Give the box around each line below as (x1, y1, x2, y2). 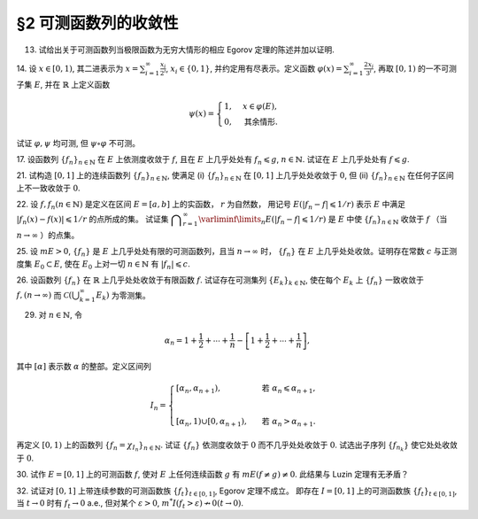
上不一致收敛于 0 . (16, 182, 81, 193)
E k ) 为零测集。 (96, 290, 150, 303)
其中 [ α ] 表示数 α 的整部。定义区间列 (16, 361, 152, 372)
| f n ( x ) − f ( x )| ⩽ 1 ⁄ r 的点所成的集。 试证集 (16, 213, 169, 227)
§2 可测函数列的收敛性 (16, 13, 179, 33)
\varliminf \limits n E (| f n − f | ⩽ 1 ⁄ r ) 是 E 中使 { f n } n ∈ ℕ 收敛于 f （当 (198, 213, 448, 227)
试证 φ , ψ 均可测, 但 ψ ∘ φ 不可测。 (16, 137, 141, 148)
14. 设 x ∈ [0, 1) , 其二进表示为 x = (16, 63, 139, 74)
